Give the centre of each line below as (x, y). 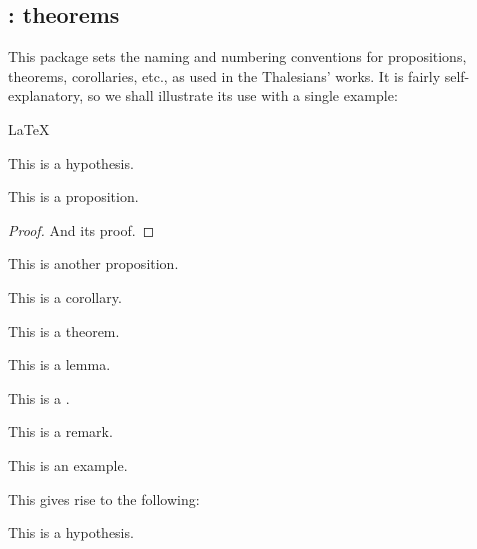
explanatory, (46, 95)
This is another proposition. (93, 263)
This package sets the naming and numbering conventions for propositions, (237, 56)
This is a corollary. (65, 296)
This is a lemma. (59, 364)
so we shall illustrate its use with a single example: (242, 95)
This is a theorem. (64, 330)
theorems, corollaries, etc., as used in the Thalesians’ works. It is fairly (224, 75)
